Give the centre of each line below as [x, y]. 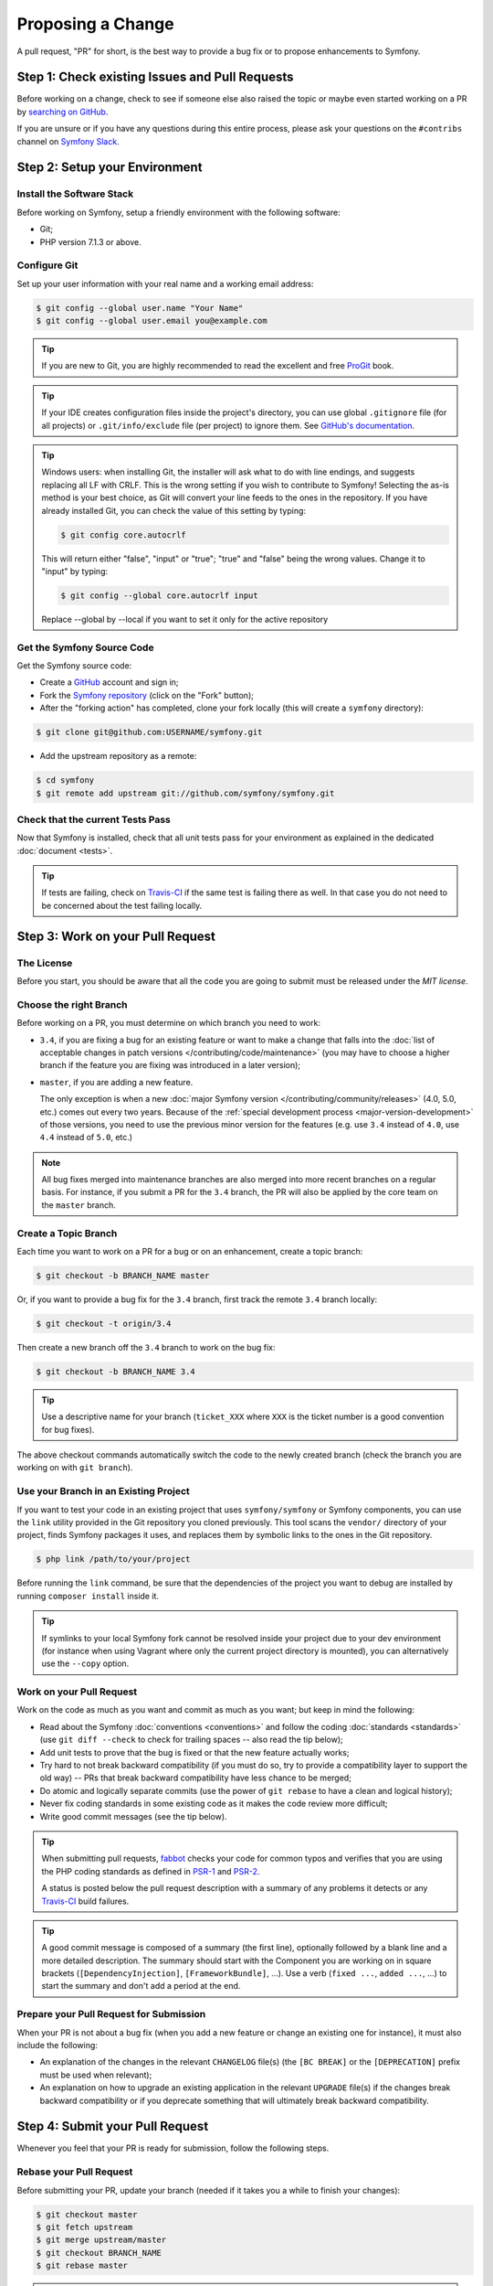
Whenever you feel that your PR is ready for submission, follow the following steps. [173, 2148]
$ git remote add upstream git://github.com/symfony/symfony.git [185, 793]
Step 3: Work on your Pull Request [116, 936]
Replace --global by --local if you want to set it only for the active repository [185, 619]
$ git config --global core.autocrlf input [160, 595]
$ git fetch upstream [84, 2227]
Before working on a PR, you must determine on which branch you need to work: [169, 1023]
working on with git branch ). [75, 1468]
